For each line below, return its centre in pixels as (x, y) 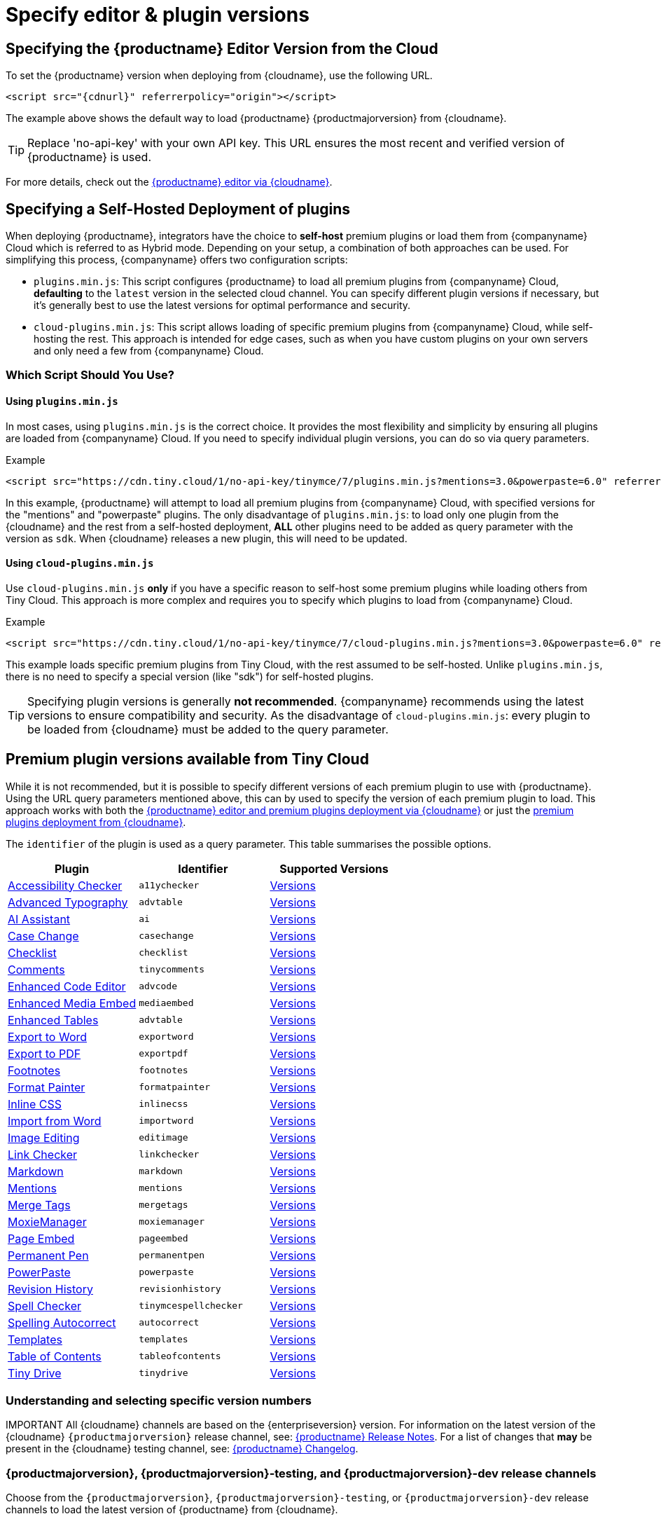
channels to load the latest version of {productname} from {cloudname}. (172, 1510)
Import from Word (55, 1121)
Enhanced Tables (53, 1020)
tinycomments (172, 970)
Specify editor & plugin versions (158, 15)
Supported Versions (334, 868)
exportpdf (163, 1054)
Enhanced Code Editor (67, 986)
